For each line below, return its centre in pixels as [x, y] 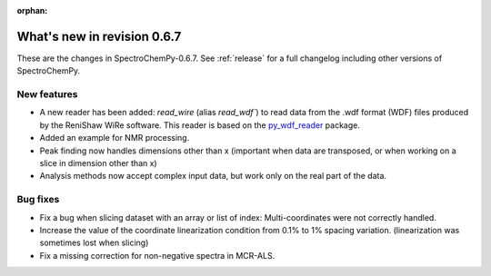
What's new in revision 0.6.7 [99, 36]
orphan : [32, 10]
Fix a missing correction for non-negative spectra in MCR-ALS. [157, 255]
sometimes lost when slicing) [94, 243]
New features [47, 94]
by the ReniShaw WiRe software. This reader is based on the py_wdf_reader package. [200, 125]
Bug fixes [38, 200]
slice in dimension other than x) [99, 163]
